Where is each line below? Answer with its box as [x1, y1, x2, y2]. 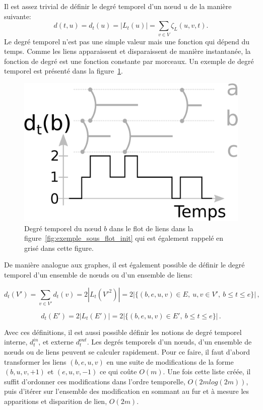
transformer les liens [4, 356, 67, 367]
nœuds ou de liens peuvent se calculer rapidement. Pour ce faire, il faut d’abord [4, 347, 250, 357]
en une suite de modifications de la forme [106, 356, 234, 367]
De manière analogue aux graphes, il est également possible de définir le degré [4, 259, 245, 270]
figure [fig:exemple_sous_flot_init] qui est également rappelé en [24, 233, 224, 243]
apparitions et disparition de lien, [4, 396, 107, 406]
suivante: [4, 11, 31, 21]
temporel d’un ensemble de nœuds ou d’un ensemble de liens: [4, 269, 193, 280]
